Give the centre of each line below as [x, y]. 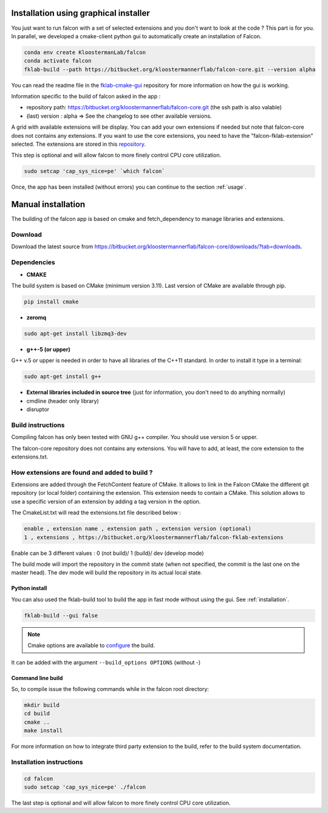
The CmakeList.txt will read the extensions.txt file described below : [96, 512]
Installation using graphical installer [80, 13]
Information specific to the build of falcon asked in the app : [86, 97]
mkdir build [42, 705]
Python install [29, 588]
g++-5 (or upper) [48, 349]
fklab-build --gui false [61, 615]
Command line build [37, 678]
